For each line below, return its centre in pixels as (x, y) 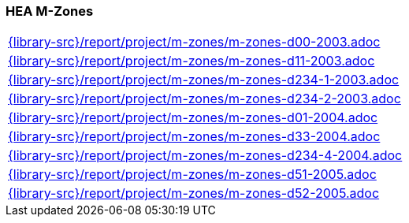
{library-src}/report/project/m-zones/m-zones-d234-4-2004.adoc (205, 156)
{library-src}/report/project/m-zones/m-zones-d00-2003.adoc (194, 42)
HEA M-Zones (50, 11)
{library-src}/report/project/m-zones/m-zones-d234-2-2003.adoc (204, 99)
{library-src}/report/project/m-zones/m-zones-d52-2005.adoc (194, 193)
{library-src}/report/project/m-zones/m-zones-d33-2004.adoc (194, 137)
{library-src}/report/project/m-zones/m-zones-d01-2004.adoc (193, 118)
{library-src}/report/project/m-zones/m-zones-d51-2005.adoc (192, 175)
